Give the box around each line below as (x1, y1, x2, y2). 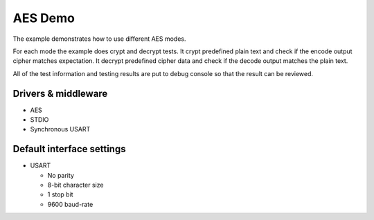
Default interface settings (12, 143, 126, 155)
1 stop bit (47, 190, 73, 199)
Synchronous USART (30, 125, 91, 134)
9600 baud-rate (47, 200, 93, 208)
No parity (47, 171, 74, 179)
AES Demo (12, 10, 75, 26)
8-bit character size (47, 181, 104, 190)
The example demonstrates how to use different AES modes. (12, 35, 186, 43)
